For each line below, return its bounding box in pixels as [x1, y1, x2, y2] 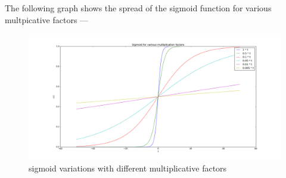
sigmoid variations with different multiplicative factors [29, 161, 227, 174]
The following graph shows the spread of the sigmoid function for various [5, 2, 272, 14]
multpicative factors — [5, 13, 89, 26]
